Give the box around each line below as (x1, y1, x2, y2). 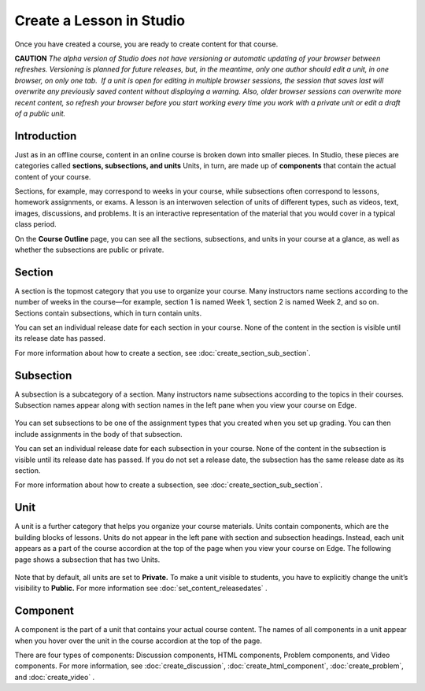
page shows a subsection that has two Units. (14, 555, 161, 564)
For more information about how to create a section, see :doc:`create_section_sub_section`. (14, 348, 311, 357)
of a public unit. (14, 109, 66, 118)
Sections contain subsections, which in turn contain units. (14, 308, 202, 318)
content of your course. (14, 172, 91, 181)
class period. (14, 220, 57, 229)
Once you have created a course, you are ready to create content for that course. (14, 39, 279, 49)
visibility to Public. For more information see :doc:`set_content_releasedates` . (14, 583, 268, 593)
